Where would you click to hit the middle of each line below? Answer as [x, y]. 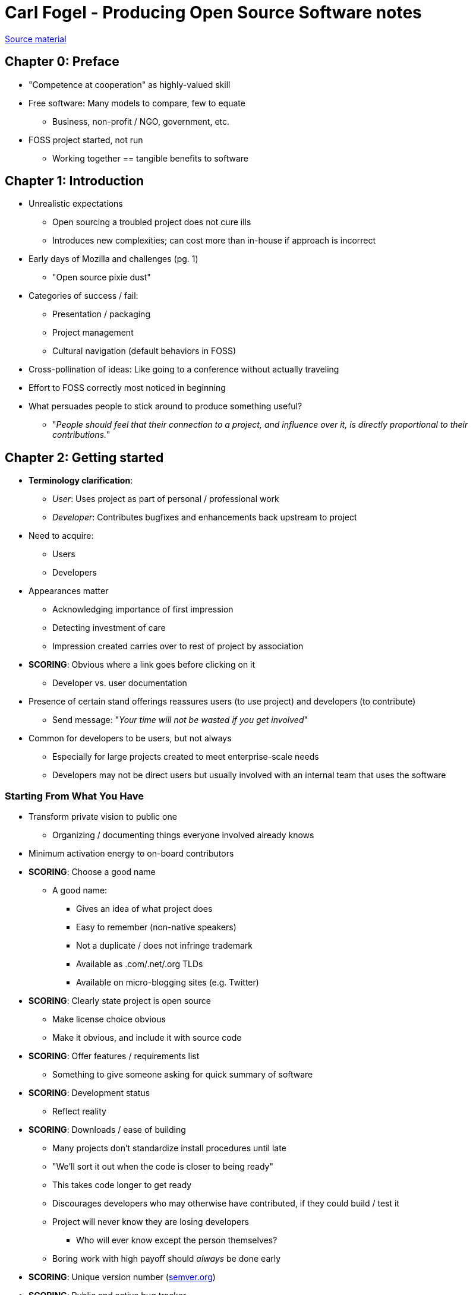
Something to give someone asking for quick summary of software [183, 1075]
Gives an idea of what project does [144, 909]
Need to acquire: [61, 536]
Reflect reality [79, 1111]
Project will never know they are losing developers [151, 1222]
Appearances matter [69, 591]
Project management [93, 333]
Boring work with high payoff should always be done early [167, 1259]
